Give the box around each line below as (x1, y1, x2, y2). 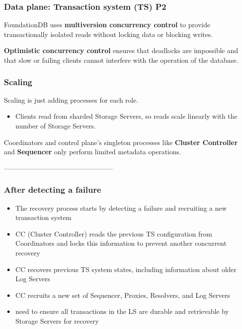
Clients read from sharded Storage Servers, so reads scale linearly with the (15, 111, 238, 121)
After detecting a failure (4, 183, 101, 196)
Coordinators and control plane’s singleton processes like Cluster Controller (4, 137, 238, 147)
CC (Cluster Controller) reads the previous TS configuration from (15, 228, 212, 238)
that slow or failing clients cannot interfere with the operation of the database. (4, 55, 239, 65)
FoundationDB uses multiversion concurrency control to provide (4, 19, 210, 30)
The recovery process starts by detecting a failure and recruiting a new (15, 202, 227, 213)
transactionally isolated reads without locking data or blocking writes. (4, 29, 213, 39)
